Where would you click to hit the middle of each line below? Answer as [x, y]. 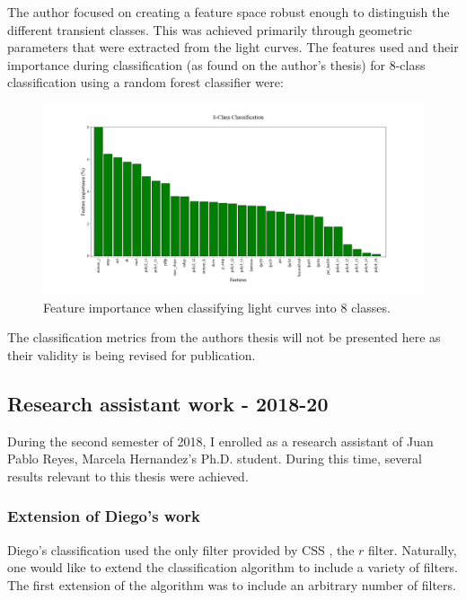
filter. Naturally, [413, 549]
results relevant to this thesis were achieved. [128, 476]
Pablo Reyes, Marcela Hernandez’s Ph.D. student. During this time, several [215, 459]
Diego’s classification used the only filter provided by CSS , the [181, 549]
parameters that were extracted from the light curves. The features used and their [233, 47]
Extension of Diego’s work [104, 516]
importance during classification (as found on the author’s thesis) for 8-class [216, 64]
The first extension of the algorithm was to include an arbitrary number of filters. [232, 584]
